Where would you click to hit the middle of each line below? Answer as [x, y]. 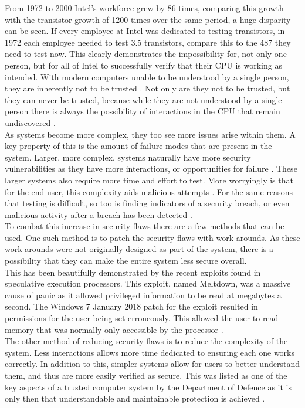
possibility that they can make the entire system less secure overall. [126, 261]
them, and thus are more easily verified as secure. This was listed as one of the [146, 375]
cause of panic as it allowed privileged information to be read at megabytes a [143, 295]
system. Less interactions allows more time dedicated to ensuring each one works [150, 352]
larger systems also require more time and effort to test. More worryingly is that [149, 180]
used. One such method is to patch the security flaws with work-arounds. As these [152, 237]
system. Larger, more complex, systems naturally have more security [128, 157]
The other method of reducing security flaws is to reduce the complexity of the [146, 341]
